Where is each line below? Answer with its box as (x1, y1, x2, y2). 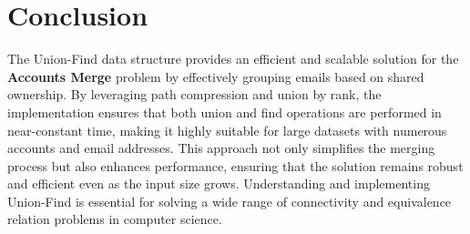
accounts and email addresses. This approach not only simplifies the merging (7, 138, 435, 158)
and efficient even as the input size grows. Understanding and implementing (7, 174, 430, 193)
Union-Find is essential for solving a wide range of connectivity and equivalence (7, 191, 452, 210)
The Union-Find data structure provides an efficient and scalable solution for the (7, 49, 459, 68)
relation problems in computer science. (7, 209, 222, 229)
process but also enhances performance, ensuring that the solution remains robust (7, 156, 464, 175)
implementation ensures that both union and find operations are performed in (7, 102, 442, 121)
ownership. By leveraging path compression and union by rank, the (7, 85, 382, 104)
